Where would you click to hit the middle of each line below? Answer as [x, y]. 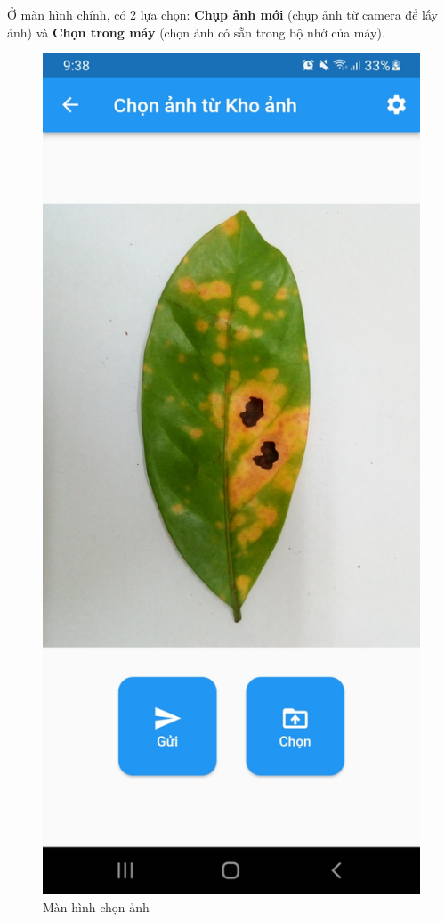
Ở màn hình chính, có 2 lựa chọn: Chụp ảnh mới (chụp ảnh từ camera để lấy [222, 14]
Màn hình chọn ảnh [96, 906]
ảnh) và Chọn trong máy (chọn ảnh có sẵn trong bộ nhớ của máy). [196, 32]
